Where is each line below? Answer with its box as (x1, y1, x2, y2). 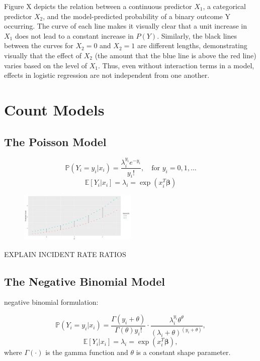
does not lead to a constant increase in (15, 30, 134, 41)
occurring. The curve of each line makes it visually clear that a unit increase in (4, 21, 247, 31)
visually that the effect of (4, 50, 82, 60)
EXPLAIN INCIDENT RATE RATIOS (4, 249, 126, 259)
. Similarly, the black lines (157, 30, 237, 41)
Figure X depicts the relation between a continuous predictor (4, 1, 192, 11)
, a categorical (203, 1, 246, 11)
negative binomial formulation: (4, 297, 99, 307)
